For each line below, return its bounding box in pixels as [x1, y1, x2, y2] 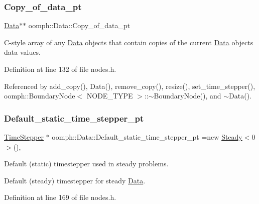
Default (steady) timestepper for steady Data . [4, 175, 146, 185]
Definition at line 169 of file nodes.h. [4, 192, 116, 202]
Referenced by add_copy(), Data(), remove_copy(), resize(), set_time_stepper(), [4, 80, 255, 91]
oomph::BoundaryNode [4, 90, 75, 101]
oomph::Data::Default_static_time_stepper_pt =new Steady [52, 132, 242, 142]
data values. [4, 47, 41, 57]
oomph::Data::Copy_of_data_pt [28, 20, 131, 31]
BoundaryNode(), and [154, 90, 221, 101]
